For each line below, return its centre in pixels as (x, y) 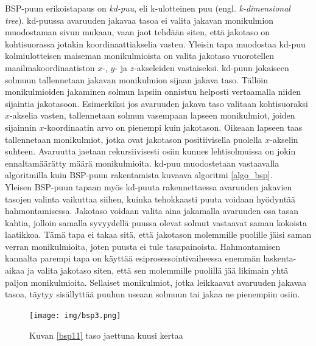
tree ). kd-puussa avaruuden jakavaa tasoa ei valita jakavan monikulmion (139, 20)
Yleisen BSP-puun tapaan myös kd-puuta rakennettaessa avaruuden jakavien (149, 186)
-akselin (284, 139)
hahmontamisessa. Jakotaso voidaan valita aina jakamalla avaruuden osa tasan (152, 211)
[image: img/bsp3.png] (75, 315)
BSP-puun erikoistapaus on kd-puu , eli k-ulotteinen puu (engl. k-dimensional (148, 8)
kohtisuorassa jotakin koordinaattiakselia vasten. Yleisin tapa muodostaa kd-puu (155, 43)
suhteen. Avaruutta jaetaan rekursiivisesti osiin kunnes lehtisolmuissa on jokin (150, 151)
